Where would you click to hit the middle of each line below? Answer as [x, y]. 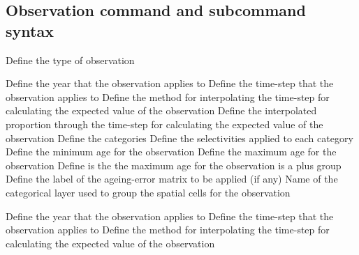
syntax [30, 30]
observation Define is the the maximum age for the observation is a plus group [174, 165]
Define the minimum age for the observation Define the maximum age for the [171, 152]
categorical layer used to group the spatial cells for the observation [148, 192]
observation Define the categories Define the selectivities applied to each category [179, 138]
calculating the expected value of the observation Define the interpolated [161, 110]
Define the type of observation [70, 60]
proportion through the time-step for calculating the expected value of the [164, 124]
